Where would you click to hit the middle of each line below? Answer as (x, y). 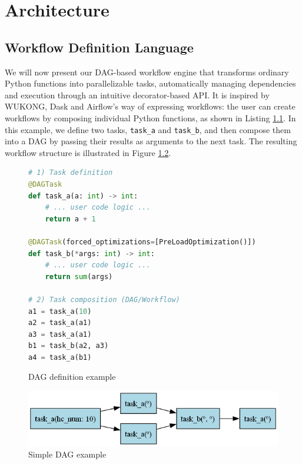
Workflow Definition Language (99, 47)
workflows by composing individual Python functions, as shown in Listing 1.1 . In (150, 117)
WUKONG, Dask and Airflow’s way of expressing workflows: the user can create (150, 106)
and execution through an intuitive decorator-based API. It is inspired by (137, 95)
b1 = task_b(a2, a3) (69, 346)
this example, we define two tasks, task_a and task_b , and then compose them (148, 129)
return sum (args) (79, 276)
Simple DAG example (67, 454)
